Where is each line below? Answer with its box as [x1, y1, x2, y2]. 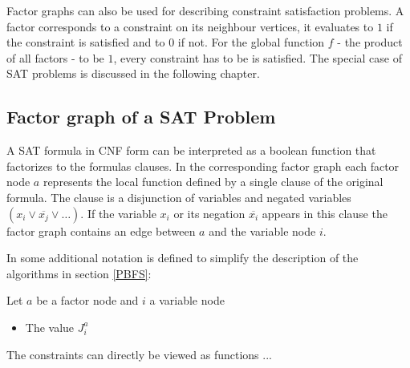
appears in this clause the [262, 204, 388, 221]
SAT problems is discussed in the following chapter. [6, 65, 260, 82]
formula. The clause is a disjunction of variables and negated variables [6, 188, 351, 205]
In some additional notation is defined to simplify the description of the [6, 249, 359, 266]
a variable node [149, 292, 225, 309]
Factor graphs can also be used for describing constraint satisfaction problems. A [6, 2, 404, 18]
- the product [337, 34, 403, 51]
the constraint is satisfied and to [6, 34, 165, 51]
